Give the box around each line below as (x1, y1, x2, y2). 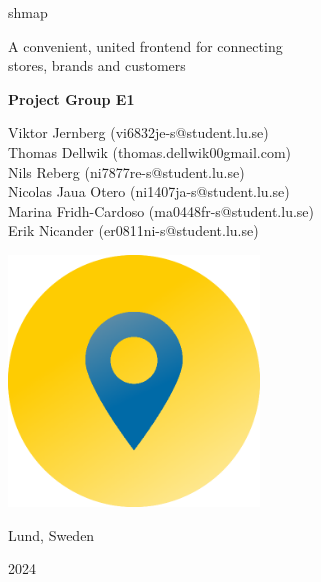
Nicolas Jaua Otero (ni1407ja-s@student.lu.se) (8, 181, 290, 202)
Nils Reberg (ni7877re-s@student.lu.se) (8, 161, 245, 182)
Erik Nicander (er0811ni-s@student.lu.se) (8, 220, 259, 241)
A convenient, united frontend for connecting (8, 35, 283, 56)
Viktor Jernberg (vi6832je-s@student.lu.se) (8, 122, 269, 143)
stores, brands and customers (8, 55, 186, 76)
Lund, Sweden (8, 524, 95, 545)
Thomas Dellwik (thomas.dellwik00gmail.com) (8, 141, 292, 162)
